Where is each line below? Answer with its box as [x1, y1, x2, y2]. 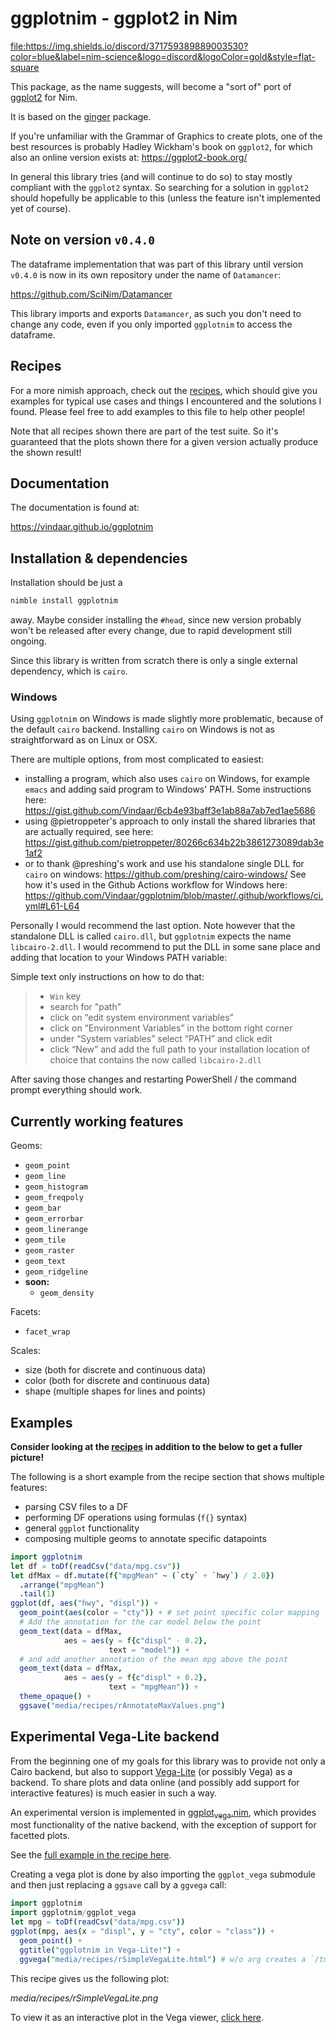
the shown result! [10, 446, 82, 458]
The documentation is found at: [10, 502, 140, 514]
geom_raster [24, 1246, 75, 1256]
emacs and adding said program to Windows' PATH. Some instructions [24, 783, 312, 796]
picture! [10, 1451, 45, 1463]
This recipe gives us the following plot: [10, 1972, 170, 1984]
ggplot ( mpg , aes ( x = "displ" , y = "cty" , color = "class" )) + [10, 1927, 275, 1937]
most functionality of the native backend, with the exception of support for [10, 1819, 317, 1831]
